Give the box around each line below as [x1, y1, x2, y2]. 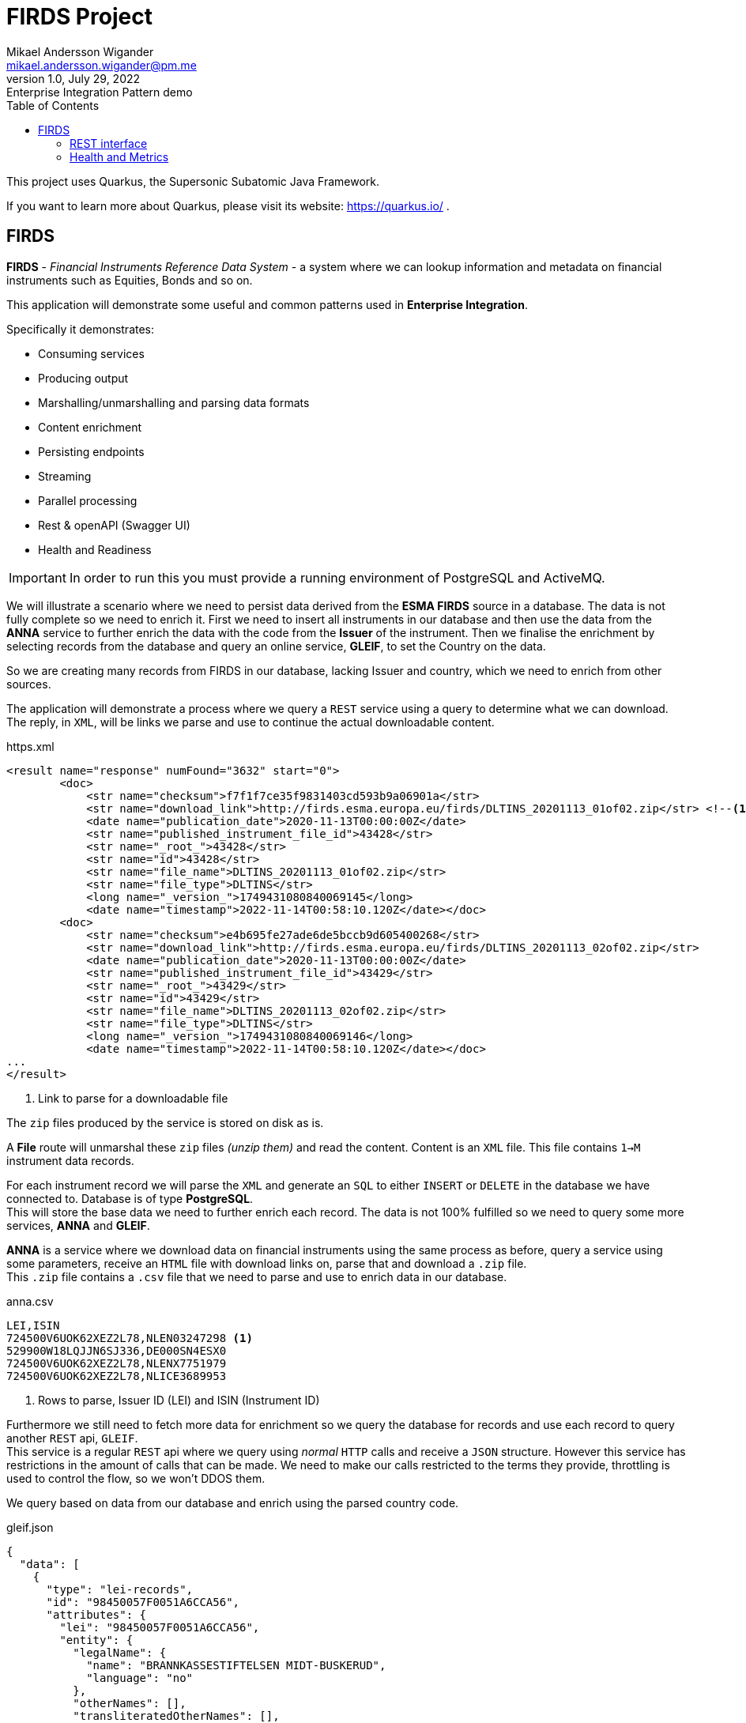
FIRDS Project [6, 3, 153, 30]
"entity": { [59, 1633, 134, 1646]
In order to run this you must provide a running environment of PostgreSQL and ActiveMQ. [69, 569, 605, 586]
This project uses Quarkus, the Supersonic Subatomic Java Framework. [6, 174, 379, 188]
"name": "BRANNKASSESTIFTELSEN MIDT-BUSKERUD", [86, 1658, 386, 1672]
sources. [6, 677, 51, 691]
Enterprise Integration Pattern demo [6, 85, 193, 99]
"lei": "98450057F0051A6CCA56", [59, 1620, 260, 1634]
